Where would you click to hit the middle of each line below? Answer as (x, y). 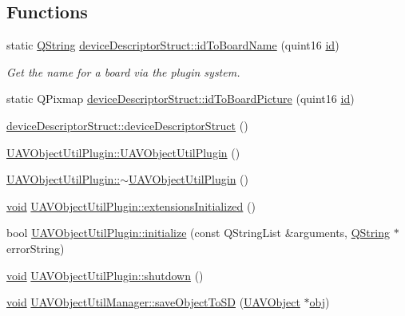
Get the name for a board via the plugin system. (123, 71)
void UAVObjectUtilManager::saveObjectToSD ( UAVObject (153, 302)
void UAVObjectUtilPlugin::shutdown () (105, 275)
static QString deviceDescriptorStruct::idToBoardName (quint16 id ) (173, 45)
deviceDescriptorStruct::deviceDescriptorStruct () (127, 125)
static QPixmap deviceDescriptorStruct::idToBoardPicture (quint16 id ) (181, 99)
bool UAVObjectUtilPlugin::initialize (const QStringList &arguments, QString (198, 233)
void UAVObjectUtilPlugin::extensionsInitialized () (131, 205)
